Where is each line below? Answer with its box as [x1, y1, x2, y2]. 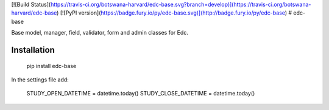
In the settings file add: [11, 76, 69, 83]
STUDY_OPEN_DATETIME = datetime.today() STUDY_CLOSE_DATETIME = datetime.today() [26, 90, 255, 97]
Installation [11, 44, 55, 55]
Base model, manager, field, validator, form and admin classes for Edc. [11, 29, 189, 36]
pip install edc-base [26, 62, 77, 69]
